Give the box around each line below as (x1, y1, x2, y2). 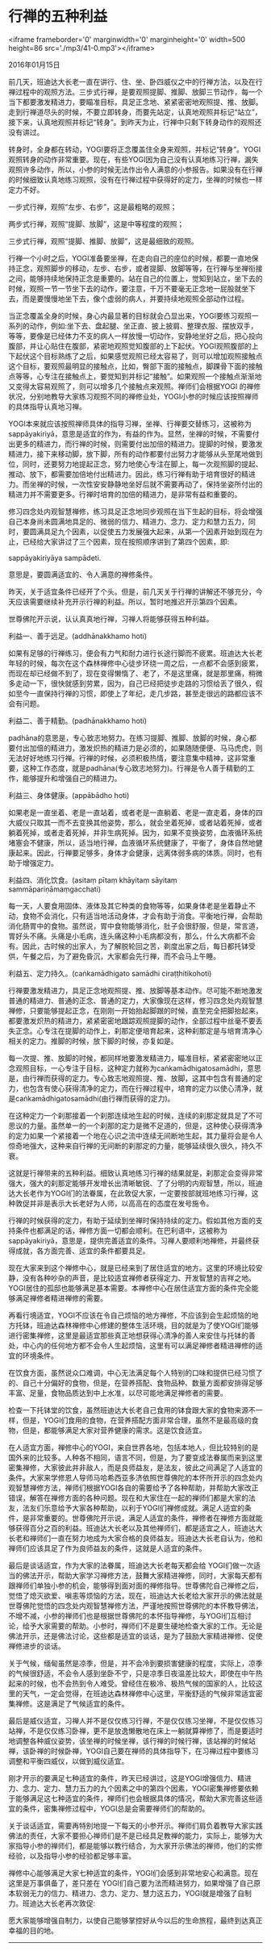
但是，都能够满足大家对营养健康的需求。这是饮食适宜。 (22, 1425, 206, 1435)
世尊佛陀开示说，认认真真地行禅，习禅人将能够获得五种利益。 (8, 614, 214, 624)
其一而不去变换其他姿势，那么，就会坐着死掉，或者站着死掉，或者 (43, 817, 263, 827)
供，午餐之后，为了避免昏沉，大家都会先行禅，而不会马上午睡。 (8, 951, 220, 961)
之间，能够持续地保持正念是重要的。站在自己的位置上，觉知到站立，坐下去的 (8, 274, 263, 283)
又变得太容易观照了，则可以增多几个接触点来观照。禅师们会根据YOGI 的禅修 (8, 381, 261, 391)
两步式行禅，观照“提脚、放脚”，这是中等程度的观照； (8, 219, 185, 228)
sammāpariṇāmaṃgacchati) (8, 884, 102, 894)
